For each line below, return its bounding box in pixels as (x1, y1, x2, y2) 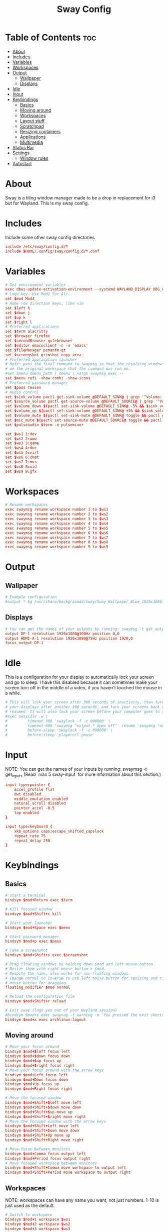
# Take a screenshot (5, 948, 48, 953)
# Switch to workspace (5, 1212, 52, 1217)
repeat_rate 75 (14, 833, 46, 839)
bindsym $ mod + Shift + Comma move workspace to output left (5, 1165, 126, 1170)
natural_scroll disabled (14, 801, 66, 806)
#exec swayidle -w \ (5, 713, 48, 719)
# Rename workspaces (5, 502, 48, 507)
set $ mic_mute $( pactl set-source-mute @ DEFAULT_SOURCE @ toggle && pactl (5, 418, 162, 423)
